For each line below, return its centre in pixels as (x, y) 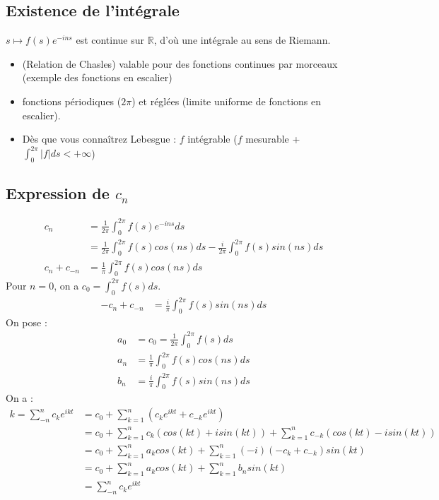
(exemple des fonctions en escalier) (97, 77)
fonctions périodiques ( (72, 101)
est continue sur (110, 40)
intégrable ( (212, 139)
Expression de (58, 193)
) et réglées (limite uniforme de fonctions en (226, 101)
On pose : (27, 322)
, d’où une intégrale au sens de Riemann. (242, 40)
